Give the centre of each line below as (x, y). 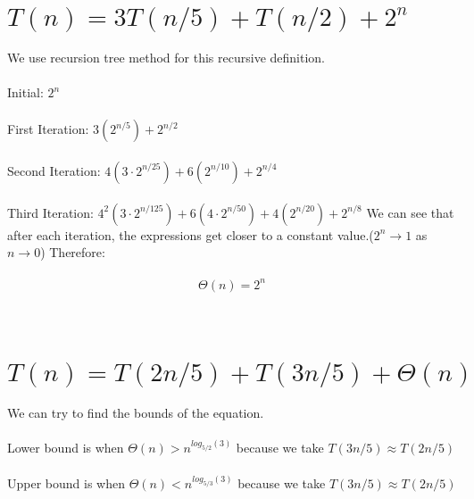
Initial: (25, 92)
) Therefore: (73, 252)
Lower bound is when (66, 448)
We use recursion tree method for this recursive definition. (166, 57)
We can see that (410, 212)
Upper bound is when (66, 483)
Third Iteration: (50, 212)
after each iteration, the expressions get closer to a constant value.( (191, 234)
